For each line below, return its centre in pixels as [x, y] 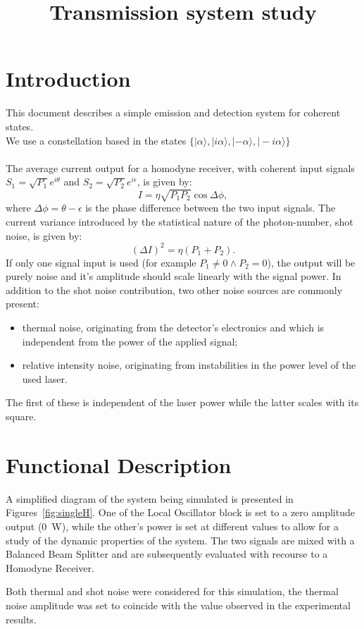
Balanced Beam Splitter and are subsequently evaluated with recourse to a [167, 554]
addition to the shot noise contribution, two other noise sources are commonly [174, 289]
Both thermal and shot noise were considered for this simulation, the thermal [172, 591]
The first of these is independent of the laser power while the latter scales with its [182, 402]
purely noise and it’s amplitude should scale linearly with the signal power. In [174, 276]
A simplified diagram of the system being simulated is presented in [150, 498]
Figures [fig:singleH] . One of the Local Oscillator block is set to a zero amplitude [180, 512]
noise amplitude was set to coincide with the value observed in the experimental [178, 605]
